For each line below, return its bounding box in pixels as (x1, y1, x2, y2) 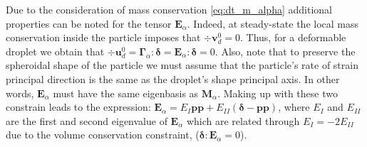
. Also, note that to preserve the (214, 43, 356, 58)
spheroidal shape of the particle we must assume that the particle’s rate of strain (6, 58, 358, 72)
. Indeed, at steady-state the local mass (187, 16, 359, 31)
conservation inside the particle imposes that (6, 30, 201, 45)
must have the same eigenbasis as (53, 85, 199, 100)
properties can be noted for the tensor (6, 16, 172, 31)
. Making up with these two (217, 85, 338, 100)
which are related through (186, 113, 300, 128)
